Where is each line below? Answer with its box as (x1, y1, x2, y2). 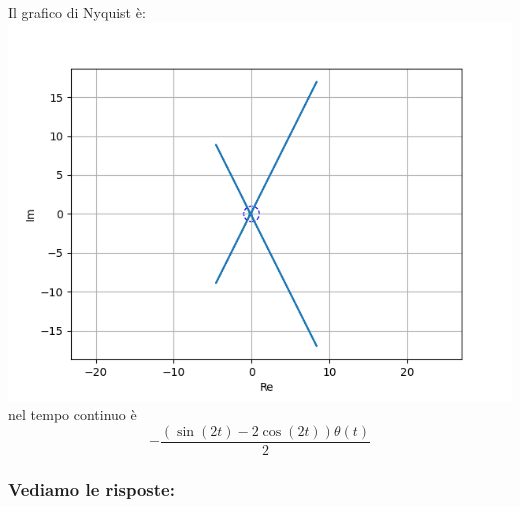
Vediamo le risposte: (8, 476, 175, 501)
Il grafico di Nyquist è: (8, 2, 146, 22)
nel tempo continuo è (8, 404, 137, 425)
